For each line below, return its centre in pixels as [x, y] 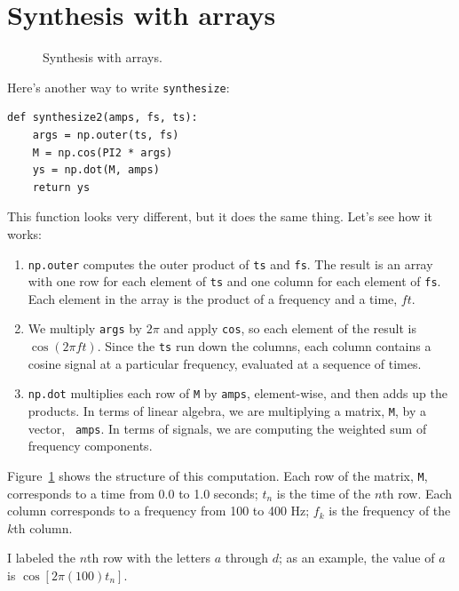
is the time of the [324, 493]
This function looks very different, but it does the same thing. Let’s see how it [220, 216]
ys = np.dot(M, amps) [96, 170]
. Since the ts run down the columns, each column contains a [264, 346]
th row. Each [417, 493]
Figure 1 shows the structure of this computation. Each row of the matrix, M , [218, 475]
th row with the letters [149, 558]
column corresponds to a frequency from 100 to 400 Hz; [158, 511]
